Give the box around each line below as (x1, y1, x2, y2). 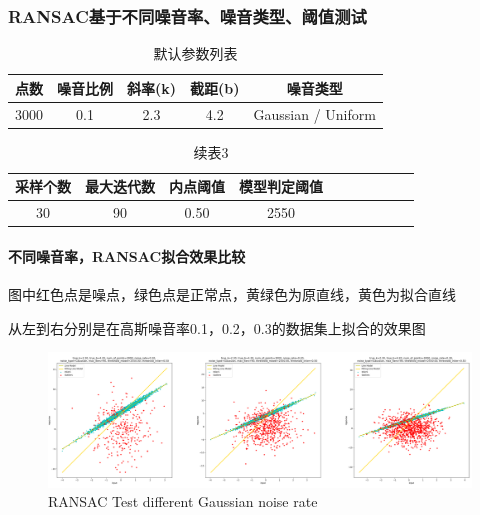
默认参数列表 (153, 43, 238, 64)
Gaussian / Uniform (253, 103, 376, 124)
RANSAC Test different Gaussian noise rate (48, 491, 318, 512)
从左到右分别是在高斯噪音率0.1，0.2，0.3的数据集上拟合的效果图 (8, 317, 426, 338)
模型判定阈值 (239, 176, 323, 197)
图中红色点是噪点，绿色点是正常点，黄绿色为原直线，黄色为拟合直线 (8, 284, 456, 305)
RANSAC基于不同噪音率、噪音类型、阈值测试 (8, 3, 367, 28)
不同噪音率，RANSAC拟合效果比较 (8, 245, 246, 266)
